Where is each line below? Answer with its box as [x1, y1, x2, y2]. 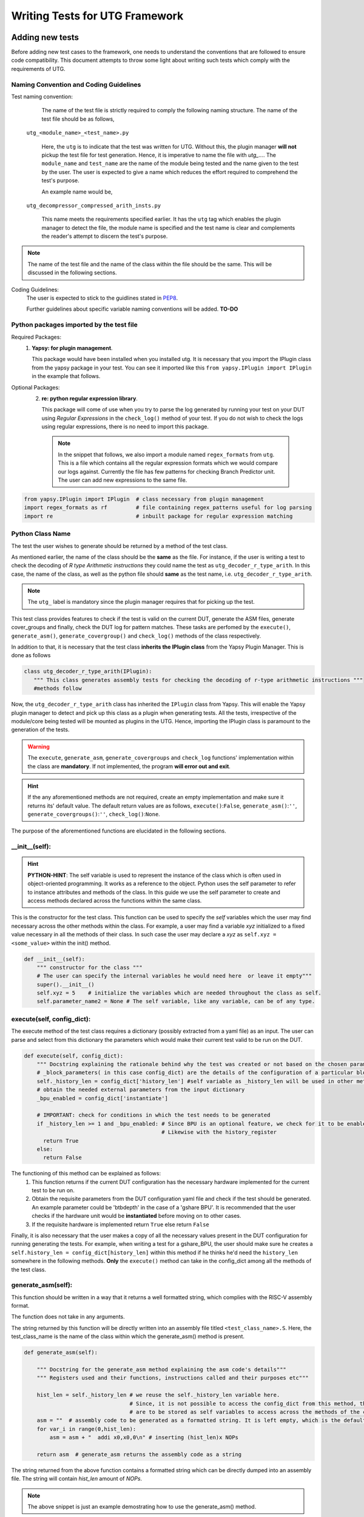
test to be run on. [32, 1187, 75, 1194]
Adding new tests [11, 32, 79, 42]
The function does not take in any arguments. [11, 1313, 125, 1320]
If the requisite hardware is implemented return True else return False [32, 1220, 209, 1228]
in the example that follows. [32, 373, 101, 380]
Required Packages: [11, 333, 62, 340]
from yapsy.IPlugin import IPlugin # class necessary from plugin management [24, 496, 264, 502]
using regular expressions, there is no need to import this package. [41, 423, 209, 430]
